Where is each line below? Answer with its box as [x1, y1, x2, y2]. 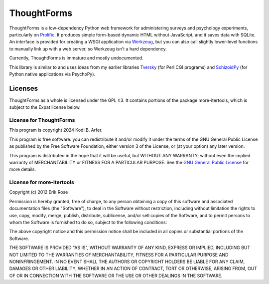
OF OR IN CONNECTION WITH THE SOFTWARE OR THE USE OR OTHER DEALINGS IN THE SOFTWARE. [9, 273, 223, 279]
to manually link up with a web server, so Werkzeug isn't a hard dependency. [9, 45, 167, 52]
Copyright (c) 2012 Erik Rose [9, 189, 68, 195]
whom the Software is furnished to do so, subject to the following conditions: [9, 219, 167, 225]
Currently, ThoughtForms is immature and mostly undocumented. [9, 55, 144, 61]
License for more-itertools [9, 179, 74, 186]
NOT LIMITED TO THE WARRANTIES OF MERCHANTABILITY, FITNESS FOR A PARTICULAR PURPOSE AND [9, 252, 229, 258]
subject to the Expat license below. [9, 104, 81, 110]
